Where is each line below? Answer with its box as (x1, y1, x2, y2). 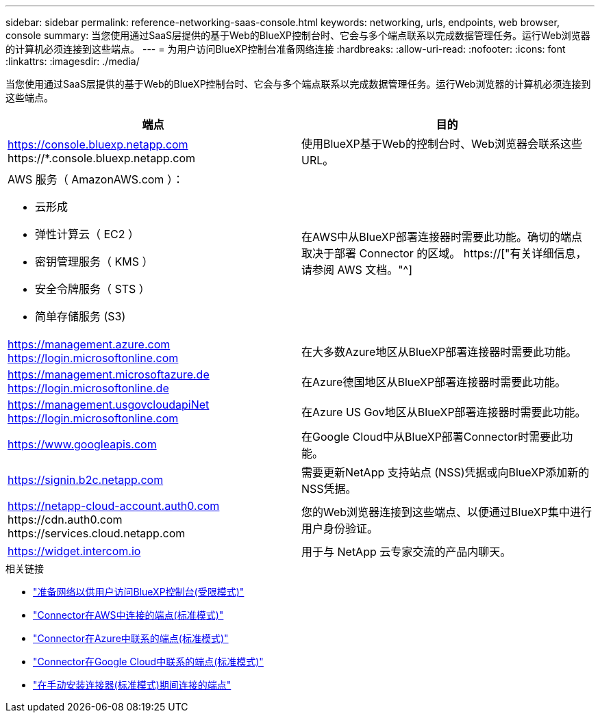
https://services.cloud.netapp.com (8, 526, 186, 540)
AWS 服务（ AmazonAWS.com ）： (8, 172, 184, 186)
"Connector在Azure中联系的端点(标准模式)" (33, 632, 229, 644)
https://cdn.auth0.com (8, 513, 123, 526)
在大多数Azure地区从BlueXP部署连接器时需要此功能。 (301, 345, 577, 359)
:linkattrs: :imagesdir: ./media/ (5, 55, 140, 67)
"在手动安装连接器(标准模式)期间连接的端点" (33, 679, 232, 691)
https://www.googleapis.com (8, 437, 157, 451)
